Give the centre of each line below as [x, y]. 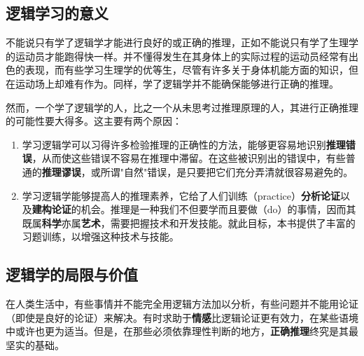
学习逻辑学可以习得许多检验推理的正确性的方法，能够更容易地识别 [174, 144]
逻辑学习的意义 [57, 13]
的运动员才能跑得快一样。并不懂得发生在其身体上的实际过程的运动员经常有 [177, 56]
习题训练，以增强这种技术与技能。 [100, 237]
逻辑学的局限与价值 [72, 274]
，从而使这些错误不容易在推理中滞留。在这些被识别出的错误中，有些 [189, 158]
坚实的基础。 [35, 344]
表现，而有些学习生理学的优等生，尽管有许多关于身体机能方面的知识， [187, 70]
